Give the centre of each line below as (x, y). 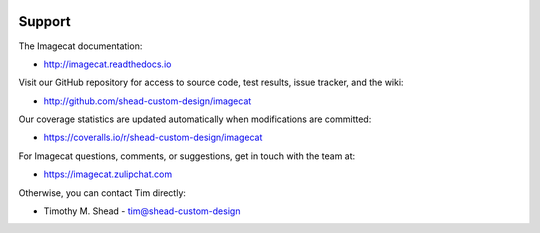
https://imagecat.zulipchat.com (108, 174)
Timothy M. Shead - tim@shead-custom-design (142, 211)
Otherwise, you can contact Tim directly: (102, 192)
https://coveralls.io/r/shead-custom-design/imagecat (153, 137)
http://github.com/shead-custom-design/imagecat (147, 101)
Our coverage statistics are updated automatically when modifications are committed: (195, 119)
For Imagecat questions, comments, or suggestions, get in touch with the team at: (187, 156)
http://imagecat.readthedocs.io (107, 64)
